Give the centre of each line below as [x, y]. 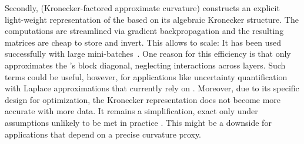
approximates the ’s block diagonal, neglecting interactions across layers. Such [145, 65]
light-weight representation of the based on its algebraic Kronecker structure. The [152, 19]
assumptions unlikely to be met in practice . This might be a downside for [138, 122]
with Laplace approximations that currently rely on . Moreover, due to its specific [152, 88]
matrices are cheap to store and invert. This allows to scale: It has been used [143, 42]
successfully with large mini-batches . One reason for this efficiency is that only [148, 54]
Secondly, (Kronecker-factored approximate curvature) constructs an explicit [142, 8]
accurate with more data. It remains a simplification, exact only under [131, 111]
